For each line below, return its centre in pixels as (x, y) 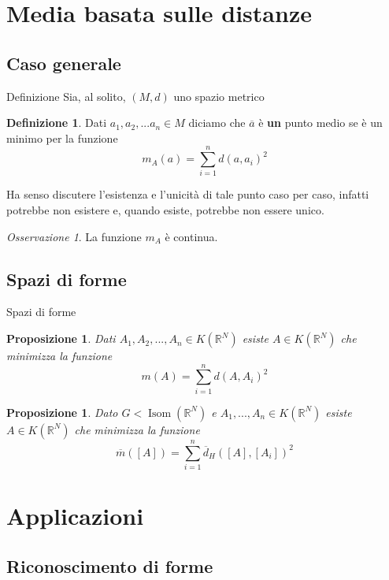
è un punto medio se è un (320, 123)
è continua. (191, 236)
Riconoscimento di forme (110, 565)
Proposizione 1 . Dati (61, 338)
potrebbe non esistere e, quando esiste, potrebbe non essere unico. (165, 210)
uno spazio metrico (219, 96)
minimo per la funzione (62, 138)
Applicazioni (75, 516)
